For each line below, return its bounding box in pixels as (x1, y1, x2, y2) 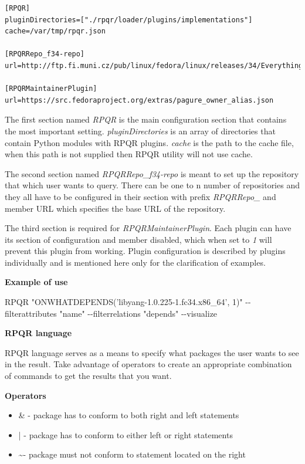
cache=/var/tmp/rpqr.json (5, 27, 106, 36)
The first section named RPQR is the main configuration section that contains (5, 113, 287, 126)
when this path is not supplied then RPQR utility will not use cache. (5, 148, 253, 160)
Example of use (5, 276, 68, 288)
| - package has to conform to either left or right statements (18, 428, 233, 441)
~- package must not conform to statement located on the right (18, 448, 246, 460)
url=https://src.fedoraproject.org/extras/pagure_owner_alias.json (5, 96, 274, 104)
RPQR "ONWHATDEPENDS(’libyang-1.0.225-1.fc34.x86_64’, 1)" (5, 296, 243, 308)
